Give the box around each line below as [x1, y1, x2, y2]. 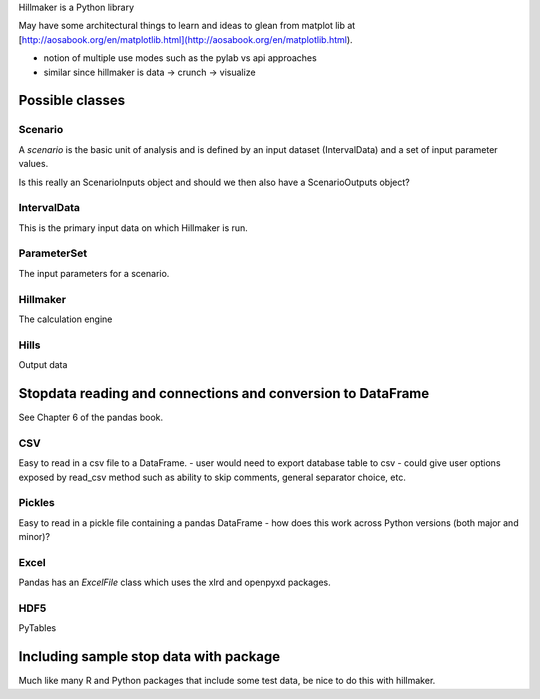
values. [18, 158, 49, 170]
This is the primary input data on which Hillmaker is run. [18, 221, 249, 234]
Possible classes [18, 92, 125, 109]
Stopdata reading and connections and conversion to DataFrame [18, 385, 430, 402]
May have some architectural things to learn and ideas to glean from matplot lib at [18, 20, 356, 32]
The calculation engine [18, 313, 113, 325]
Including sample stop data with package [18, 648, 281, 665]
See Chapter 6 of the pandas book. [18, 411, 164, 423]
